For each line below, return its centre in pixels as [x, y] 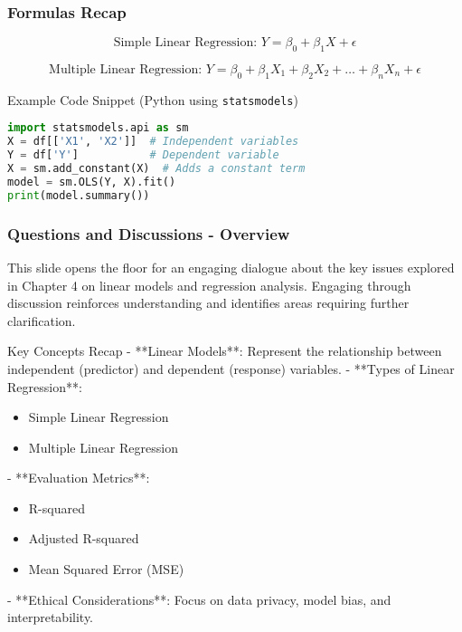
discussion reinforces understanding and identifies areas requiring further [208, 303]
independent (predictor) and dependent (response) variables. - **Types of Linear [231, 368]
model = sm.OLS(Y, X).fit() [92, 182]
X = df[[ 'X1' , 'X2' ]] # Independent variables [153, 142]
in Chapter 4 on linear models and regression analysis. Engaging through [209, 285]
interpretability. [51, 617]
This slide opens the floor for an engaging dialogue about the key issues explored [231, 267]
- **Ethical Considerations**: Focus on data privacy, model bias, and [199, 599]
